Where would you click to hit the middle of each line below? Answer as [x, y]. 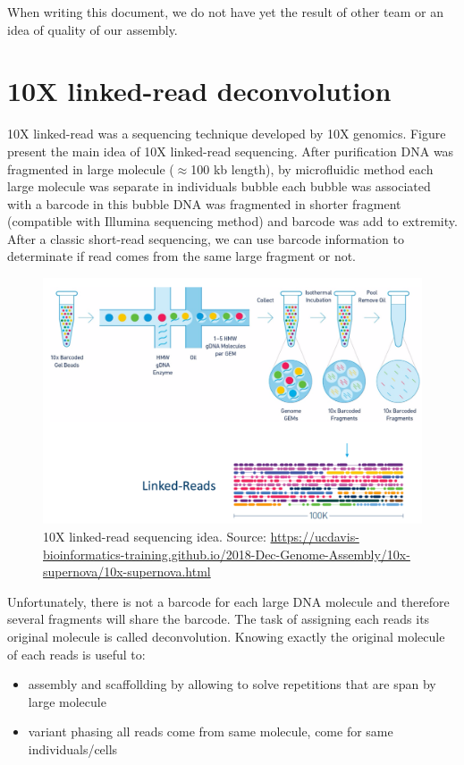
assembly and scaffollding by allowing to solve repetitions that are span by [232, 684]
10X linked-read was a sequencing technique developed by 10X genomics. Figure [227, 134]
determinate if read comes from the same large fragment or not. [182, 256]
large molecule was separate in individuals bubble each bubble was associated [219, 186]
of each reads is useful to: [76, 654]
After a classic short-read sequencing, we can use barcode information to [206, 238]
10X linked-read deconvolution [199, 91]
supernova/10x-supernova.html [127, 572]
